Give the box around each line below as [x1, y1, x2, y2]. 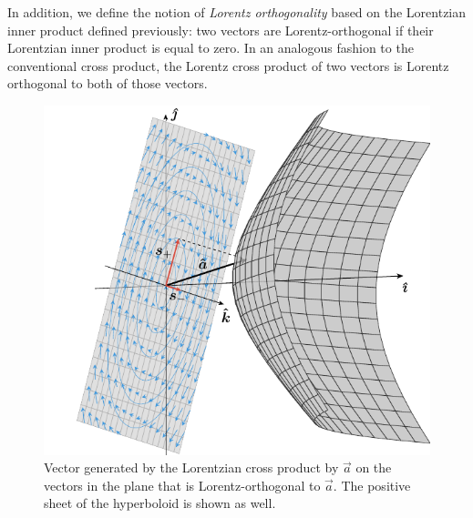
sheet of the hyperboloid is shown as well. [44, 493, 276, 513]
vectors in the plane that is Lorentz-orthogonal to [44, 475, 321, 494]
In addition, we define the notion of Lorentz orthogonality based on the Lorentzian [7, 3, 467, 21]
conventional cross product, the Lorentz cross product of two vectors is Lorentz [7, 56, 449, 75]
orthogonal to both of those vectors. [7, 74, 208, 93]
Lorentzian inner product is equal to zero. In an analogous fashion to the [7, 38, 414, 57]
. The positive [333, 475, 411, 494]
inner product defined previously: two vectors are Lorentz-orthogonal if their [7, 20, 434, 39]
